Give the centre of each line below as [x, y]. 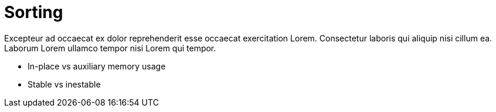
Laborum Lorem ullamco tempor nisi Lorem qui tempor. [110, 48]
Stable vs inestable [64, 84]
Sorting [34, 12]
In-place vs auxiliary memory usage [97, 66]
